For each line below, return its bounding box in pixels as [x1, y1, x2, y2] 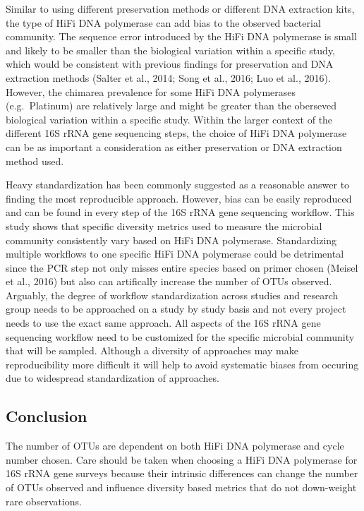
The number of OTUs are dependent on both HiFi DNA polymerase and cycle [6, 438, 344, 453]
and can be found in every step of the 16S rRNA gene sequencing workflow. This [6, 205, 355, 220]
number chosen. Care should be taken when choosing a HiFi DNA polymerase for [6, 452, 358, 467]
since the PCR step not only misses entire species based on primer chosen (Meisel [6, 260, 358, 275]
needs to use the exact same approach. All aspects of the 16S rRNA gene [6, 315, 321, 330]
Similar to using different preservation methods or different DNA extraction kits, [6, 1, 355, 16]
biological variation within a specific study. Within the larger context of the [6, 112, 333, 126]
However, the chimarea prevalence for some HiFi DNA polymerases [6, 84, 296, 99]
